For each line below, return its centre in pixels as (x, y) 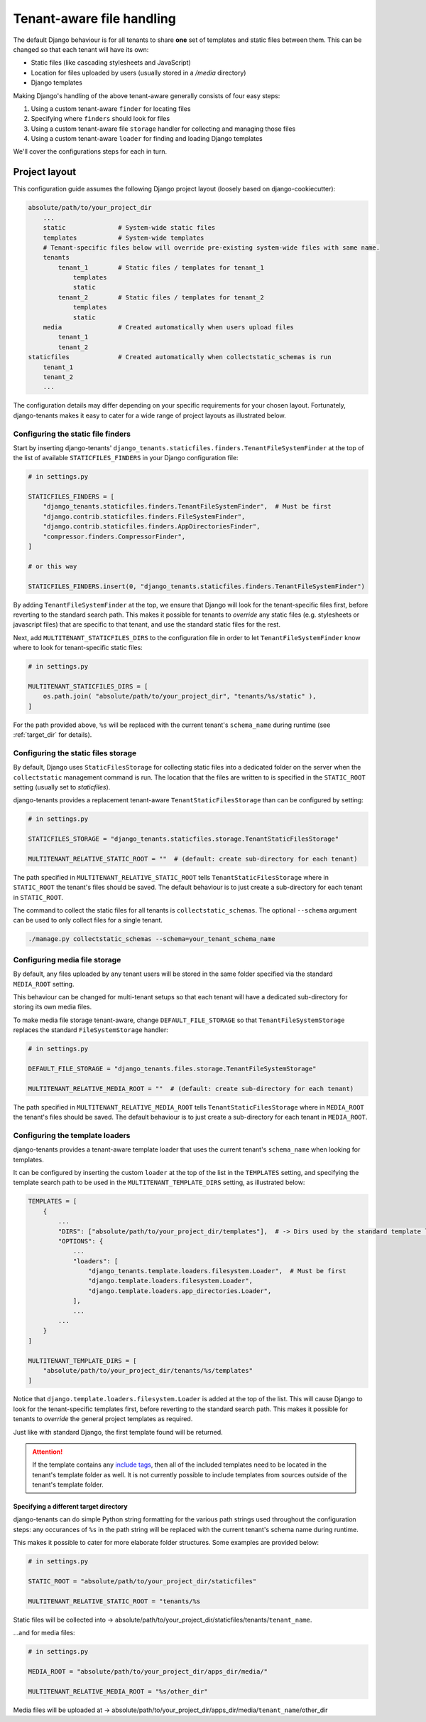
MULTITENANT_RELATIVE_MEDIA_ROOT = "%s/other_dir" (118, 1691)
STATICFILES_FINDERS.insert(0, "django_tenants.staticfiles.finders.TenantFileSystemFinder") (197, 586)
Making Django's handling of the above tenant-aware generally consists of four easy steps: (147, 95)
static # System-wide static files (129, 228)
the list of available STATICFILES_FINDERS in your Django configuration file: (126, 458)
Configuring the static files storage (75, 753)
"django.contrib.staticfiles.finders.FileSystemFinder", (144, 516)
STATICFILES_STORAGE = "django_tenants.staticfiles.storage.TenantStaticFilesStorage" (184, 839)
